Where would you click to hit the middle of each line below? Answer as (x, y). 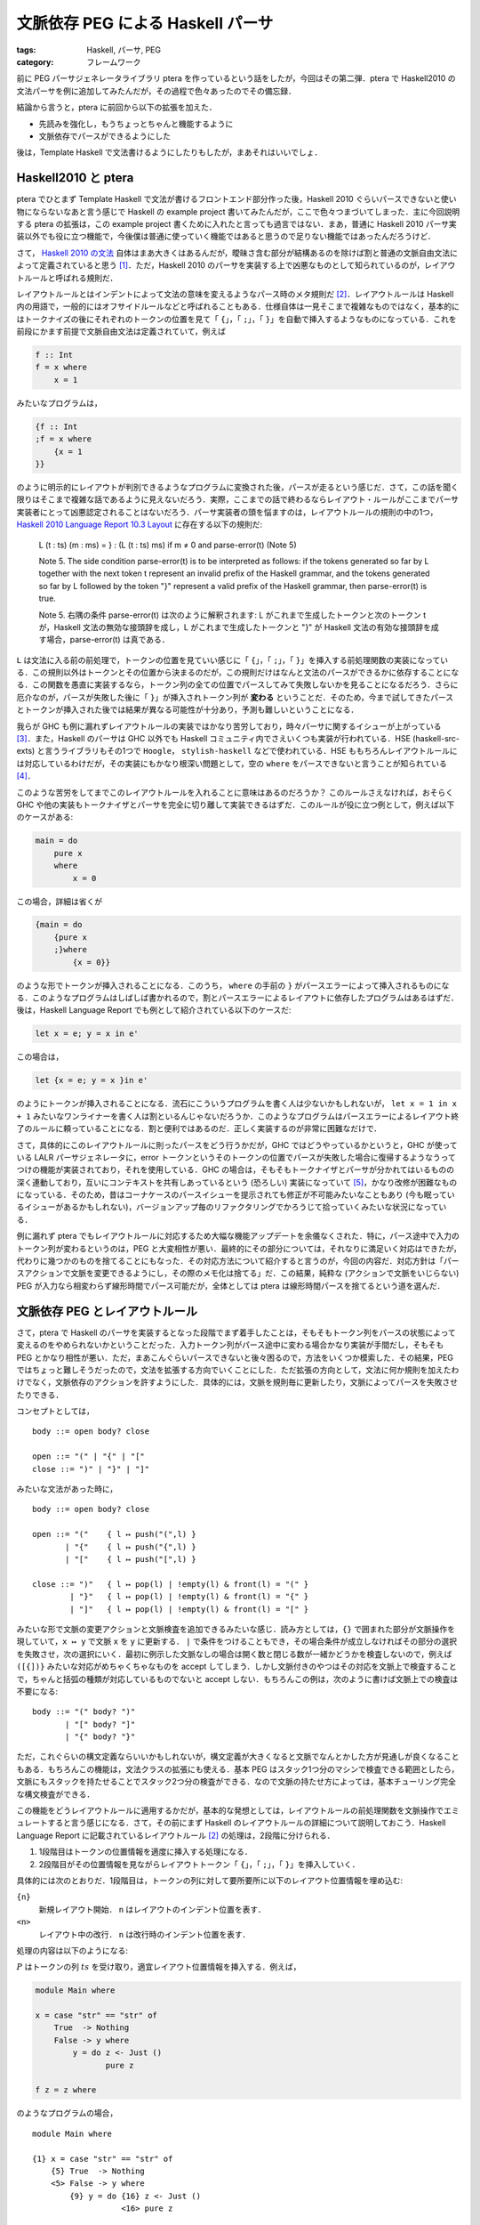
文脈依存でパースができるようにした (105, 136)
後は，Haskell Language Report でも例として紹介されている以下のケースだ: (154, 1010)
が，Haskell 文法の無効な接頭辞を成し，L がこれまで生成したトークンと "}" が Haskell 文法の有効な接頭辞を (235, 627)
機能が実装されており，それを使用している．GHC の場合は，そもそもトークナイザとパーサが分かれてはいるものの (247, 1169)
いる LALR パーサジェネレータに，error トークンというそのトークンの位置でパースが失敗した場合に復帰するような (224, 1157)
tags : (26, 50)
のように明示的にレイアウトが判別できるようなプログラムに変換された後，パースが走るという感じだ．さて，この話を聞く (238, 487)
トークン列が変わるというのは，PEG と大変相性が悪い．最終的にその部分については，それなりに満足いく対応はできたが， (239, 1248)
